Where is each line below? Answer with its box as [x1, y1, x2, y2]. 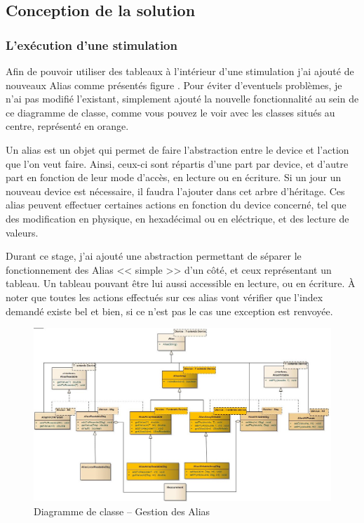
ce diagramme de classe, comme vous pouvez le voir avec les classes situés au [6, 105, 335, 119]
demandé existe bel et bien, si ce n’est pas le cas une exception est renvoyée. [6, 303, 333, 318]
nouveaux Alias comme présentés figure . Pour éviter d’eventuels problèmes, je [6, 77, 342, 92]
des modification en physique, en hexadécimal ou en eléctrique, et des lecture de [6, 211, 349, 225]
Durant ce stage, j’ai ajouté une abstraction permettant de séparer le [6, 249, 302, 263]
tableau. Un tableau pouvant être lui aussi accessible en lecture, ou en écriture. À [6, 276, 356, 291]
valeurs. [6, 225, 39, 239]
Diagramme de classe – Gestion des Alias [34, 503, 210, 518]
